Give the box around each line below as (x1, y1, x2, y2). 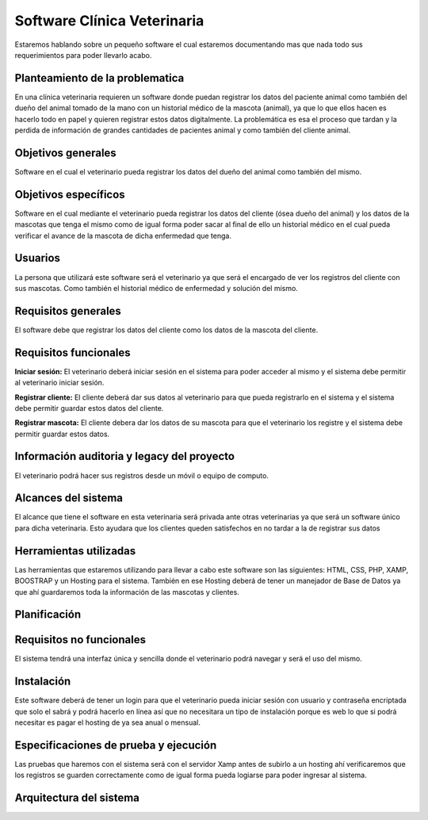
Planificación (14, 607, 82, 622)
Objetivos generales (14, 146, 117, 159)
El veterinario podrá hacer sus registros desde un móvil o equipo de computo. (14, 470, 269, 480)
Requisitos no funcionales (14, 633, 147, 646)
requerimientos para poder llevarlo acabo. (14, 50, 152, 59)
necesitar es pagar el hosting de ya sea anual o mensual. (14, 718, 201, 727)
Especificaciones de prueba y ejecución (14, 738, 217, 752)
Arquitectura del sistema (14, 791, 140, 805)
